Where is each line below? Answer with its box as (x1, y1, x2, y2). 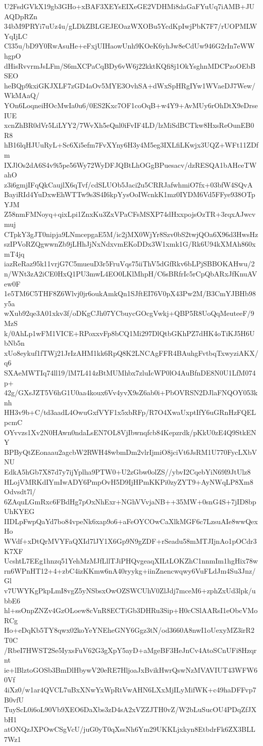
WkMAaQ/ (4, 90, 40, 101)
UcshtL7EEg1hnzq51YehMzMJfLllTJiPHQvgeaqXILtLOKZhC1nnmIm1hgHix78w (4, 555, 258, 566)
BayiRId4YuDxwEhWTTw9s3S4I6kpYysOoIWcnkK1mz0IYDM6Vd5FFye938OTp (4, 189, 255, 200)
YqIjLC (4, 30, 28, 41)
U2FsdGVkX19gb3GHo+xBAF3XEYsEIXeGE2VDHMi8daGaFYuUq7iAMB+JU (4, 1, 255, 11)
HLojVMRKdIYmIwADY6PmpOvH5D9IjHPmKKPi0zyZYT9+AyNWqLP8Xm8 (4, 476, 253, 487)
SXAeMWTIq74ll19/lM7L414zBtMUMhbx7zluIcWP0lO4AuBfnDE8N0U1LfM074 (4, 367, 256, 378)
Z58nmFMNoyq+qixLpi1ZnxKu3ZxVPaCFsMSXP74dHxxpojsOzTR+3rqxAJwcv (4, 209, 256, 219)
